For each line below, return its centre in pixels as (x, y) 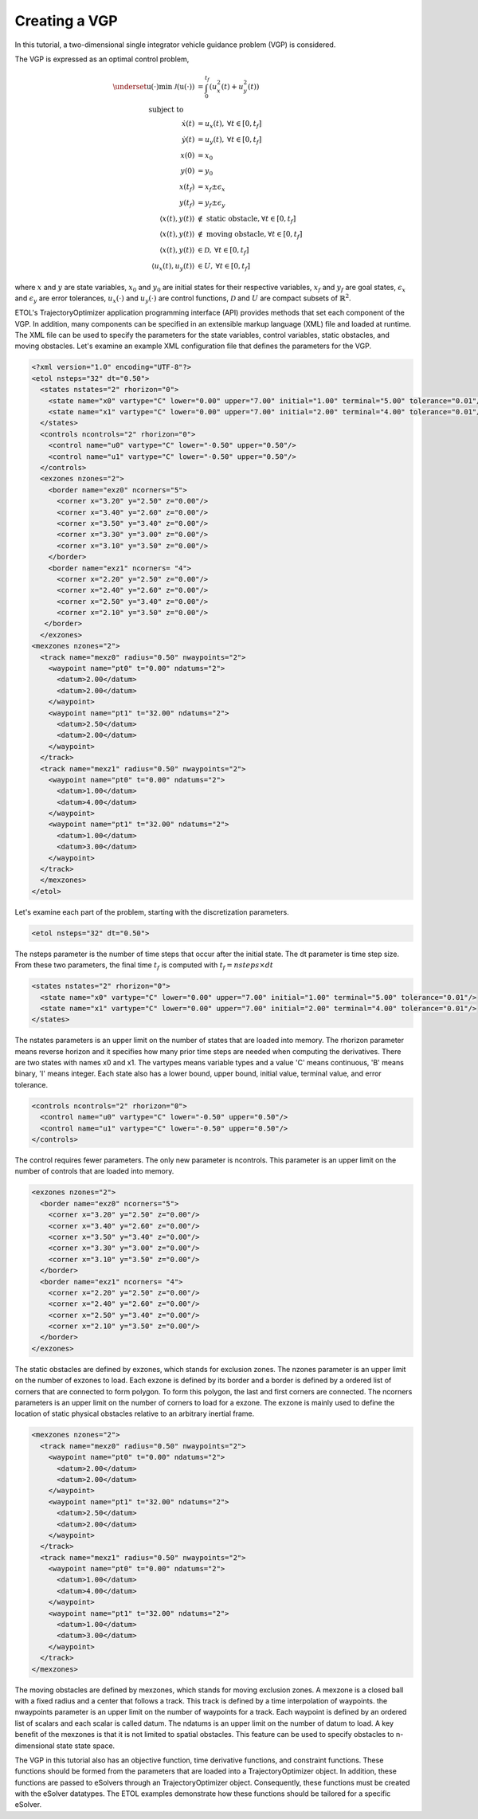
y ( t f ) (187, 203)
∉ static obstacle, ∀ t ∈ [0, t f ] (247, 219)
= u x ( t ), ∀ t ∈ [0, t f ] (229, 125)
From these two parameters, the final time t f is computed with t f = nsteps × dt (144, 966)
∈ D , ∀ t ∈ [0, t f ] (223, 251)
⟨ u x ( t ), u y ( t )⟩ (173, 267)
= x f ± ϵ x (212, 188)
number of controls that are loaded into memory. (94, 1171)
